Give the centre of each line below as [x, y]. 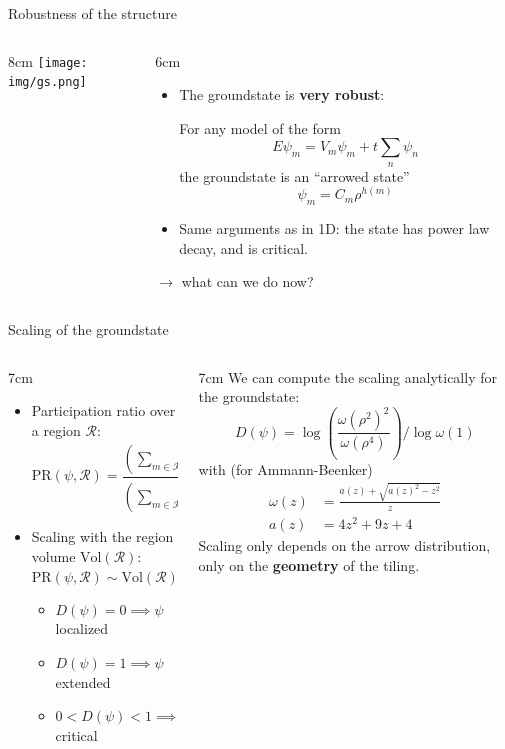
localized [82, 628]
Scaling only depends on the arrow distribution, [344, 544]
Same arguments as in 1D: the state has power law [334, 228]
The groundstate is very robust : [282, 94]
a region [56, 429]
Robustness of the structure [92, 13]
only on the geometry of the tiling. [309, 564]
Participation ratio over [103, 410]
